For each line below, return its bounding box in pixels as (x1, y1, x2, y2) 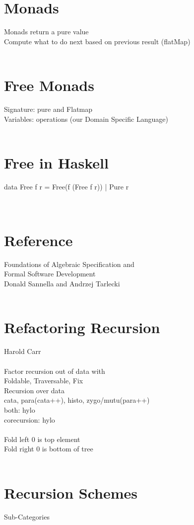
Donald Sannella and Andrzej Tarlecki (4, 278, 120, 289)
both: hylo (4, 404, 35, 415)
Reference (4, 230, 73, 250)
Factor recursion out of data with (4, 365, 105, 376)
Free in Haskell (4, 153, 109, 173)
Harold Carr (4, 346, 41, 356)
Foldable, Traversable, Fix (4, 375, 83, 386)
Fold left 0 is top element (4, 434, 80, 444)
